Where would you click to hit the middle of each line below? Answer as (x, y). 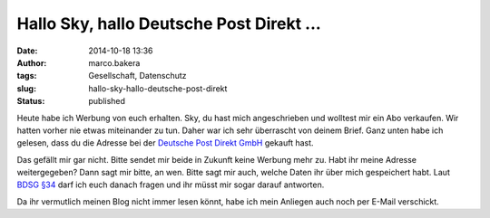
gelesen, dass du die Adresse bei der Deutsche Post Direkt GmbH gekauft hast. (165, 143)
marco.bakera (114, 62)
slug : (26, 88)
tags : (27, 76)
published (107, 101)
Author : (32, 62)
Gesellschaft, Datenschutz (137, 76)
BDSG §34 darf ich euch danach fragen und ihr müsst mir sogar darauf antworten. (171, 185)
